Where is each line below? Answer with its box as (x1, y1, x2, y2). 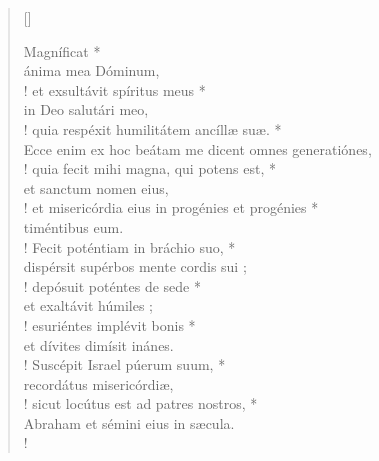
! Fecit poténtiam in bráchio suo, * (23, 236, 236, 257)
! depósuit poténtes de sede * (23, 275, 201, 296)
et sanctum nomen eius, (23, 177, 169, 198)
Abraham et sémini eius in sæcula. (23, 412, 235, 433)
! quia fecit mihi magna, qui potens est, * (23, 158, 276, 179)
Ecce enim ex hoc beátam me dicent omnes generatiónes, (23, 138, 372, 159)
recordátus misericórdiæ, (23, 373, 174, 394)
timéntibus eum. (23, 216, 124, 237)
